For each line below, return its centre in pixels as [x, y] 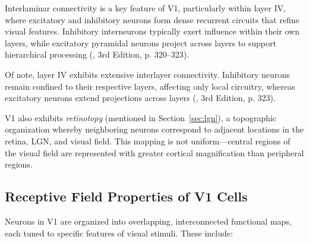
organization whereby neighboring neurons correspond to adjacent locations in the [154, 129]
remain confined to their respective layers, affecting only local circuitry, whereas [150, 86]
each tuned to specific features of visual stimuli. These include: [119, 233]
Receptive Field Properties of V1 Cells [126, 196]
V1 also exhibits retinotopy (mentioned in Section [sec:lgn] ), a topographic [141, 117]
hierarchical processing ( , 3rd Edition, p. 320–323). [97, 54]
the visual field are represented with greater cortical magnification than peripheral [154, 152]
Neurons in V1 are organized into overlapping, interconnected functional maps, [148, 221]
